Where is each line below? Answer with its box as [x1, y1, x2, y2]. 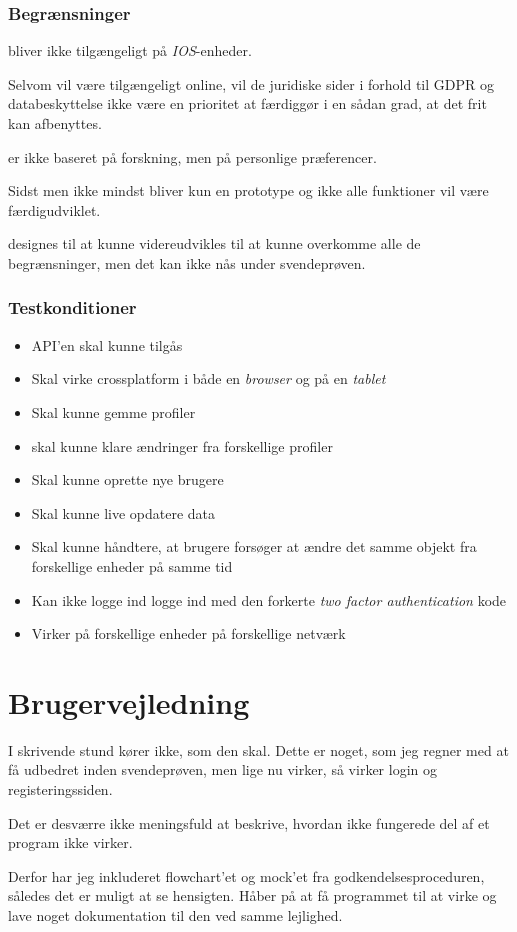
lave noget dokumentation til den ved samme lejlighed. [8, 905, 343, 925]
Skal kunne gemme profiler [31, 401, 196, 422]
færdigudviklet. [8, 199, 101, 220]
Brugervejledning [8, 681, 250, 722]
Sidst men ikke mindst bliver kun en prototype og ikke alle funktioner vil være [8, 180, 489, 201]
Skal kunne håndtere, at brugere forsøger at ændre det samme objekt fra [31, 536, 477, 557]
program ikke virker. [8, 832, 133, 853]
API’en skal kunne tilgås [31, 334, 183, 355]
